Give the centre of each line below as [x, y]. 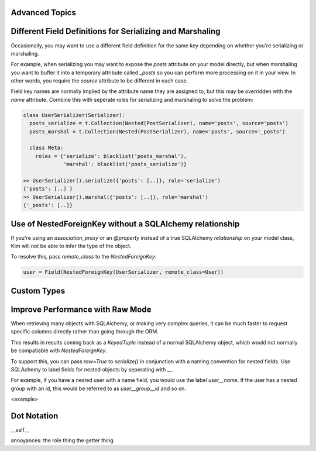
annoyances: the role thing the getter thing [62, 440]
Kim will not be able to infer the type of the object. [71, 246]
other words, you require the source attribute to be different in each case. [99, 81]
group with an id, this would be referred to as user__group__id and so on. [99, 388]
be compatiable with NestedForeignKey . [59, 350]
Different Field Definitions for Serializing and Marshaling [116, 31]
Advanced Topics [43, 13]
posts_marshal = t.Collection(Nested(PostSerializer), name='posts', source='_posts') [158, 131]
